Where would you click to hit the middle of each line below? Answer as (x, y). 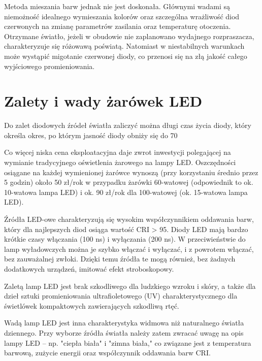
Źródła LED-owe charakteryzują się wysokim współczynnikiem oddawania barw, (129, 219)
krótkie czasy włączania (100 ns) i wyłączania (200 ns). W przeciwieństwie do (125, 239)
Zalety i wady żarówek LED (103, 101)
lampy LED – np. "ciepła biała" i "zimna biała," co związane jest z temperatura (128, 342)
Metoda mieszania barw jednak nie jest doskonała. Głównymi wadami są (117, 6)
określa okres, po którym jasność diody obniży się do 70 (91, 135)
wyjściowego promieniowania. (50, 66)
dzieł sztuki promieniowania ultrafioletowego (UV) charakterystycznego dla (121, 296)
